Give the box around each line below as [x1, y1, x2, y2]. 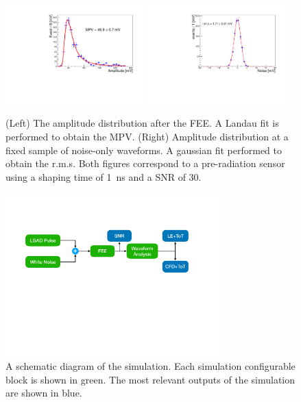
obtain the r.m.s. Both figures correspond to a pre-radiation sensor [5, 156, 285, 171]
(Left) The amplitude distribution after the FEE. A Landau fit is [5, 116, 279, 130]
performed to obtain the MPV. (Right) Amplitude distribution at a [5, 129, 289, 144]
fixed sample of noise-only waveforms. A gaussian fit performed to [5, 142, 282, 157]
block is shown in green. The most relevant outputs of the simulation [5, 372, 296, 386]
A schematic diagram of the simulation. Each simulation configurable [5, 359, 296, 373]
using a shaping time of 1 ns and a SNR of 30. [5, 169, 202, 184]
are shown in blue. [5, 386, 82, 400]
